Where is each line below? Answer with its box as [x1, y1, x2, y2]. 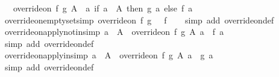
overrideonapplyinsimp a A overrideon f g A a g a [4, 49, 213, 61]
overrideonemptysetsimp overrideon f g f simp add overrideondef [4, 13, 274, 26]
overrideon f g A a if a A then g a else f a [13, 2, 193, 14]
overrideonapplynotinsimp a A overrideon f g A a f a [4, 25, 224, 38]
